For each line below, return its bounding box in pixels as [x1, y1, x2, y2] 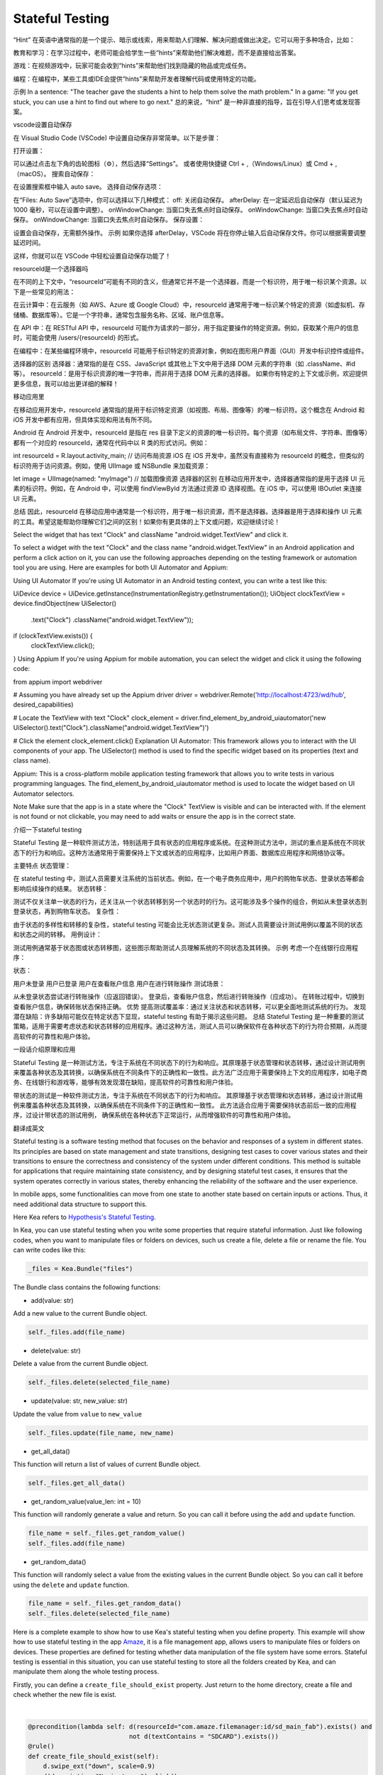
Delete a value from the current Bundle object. [13, 1360, 149, 1368]
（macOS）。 [13, 169, 50, 177]
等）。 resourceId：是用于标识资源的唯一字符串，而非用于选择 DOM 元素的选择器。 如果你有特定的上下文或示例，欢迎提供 [13, 369, 368, 378]
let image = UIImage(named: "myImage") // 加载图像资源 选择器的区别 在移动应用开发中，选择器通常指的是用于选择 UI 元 [13, 474, 365, 483]
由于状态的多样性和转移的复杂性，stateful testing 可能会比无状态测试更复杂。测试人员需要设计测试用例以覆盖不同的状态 [13, 920, 363, 929]
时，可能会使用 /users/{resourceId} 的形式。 [13, 334, 143, 342]
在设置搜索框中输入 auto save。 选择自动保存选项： [13, 182, 163, 191]
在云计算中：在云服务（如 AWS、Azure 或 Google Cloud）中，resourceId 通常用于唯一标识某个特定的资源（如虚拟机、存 [13, 300, 365, 309]
